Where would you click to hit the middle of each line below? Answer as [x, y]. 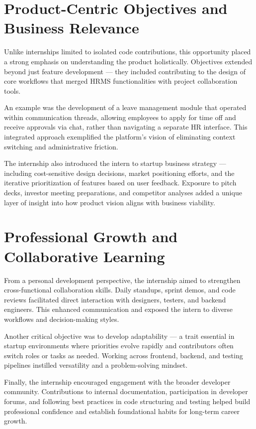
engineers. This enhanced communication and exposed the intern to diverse [119, 309]
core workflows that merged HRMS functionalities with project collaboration [121, 81]
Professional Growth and [91, 236]
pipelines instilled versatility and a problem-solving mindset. [96, 365]
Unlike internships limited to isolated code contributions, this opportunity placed [128, 52]
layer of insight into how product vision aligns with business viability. [110, 202]
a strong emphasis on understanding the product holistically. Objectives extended [128, 61]
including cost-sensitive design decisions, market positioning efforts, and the [119, 173]
